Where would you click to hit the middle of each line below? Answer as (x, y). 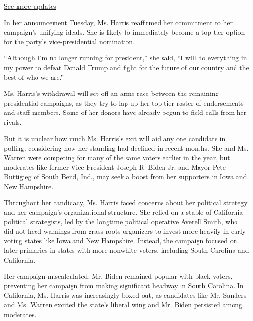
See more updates (30, 6)
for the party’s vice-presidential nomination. (70, 41)
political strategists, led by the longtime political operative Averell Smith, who (121, 221)
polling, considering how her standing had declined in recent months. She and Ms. (126, 148)
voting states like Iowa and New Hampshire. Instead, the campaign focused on (121, 240)
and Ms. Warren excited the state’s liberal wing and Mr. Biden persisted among (123, 305)
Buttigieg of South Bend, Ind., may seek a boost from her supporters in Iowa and (126, 176)
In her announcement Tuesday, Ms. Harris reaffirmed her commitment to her (118, 22)
